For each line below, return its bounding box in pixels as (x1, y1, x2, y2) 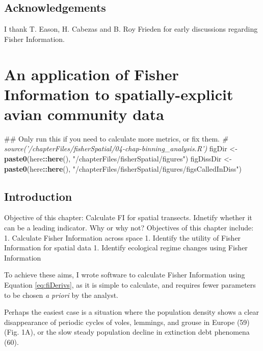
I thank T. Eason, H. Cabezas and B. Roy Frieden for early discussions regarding (4, 24, 258, 34)
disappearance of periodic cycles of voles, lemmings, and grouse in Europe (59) (4, 316, 250, 327)
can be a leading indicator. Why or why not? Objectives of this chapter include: (4, 222, 254, 233)
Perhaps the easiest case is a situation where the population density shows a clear (4, 307, 259, 317)
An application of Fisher (4, 63, 179, 84)
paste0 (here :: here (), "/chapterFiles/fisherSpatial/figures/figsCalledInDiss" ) (4, 163, 242, 174)
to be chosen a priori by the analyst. (4, 289, 118, 300)
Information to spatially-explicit (4, 83, 233, 104)
